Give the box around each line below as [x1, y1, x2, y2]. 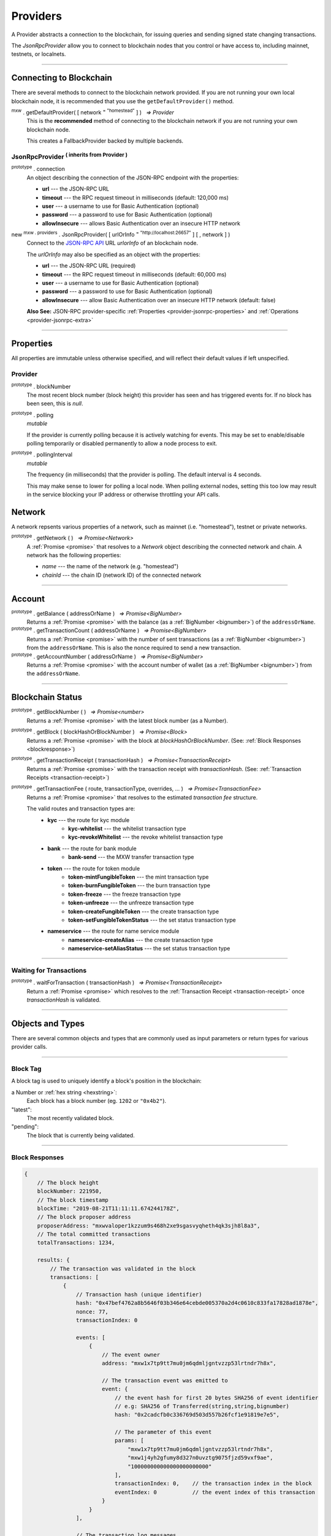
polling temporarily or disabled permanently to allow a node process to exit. [26, 439, 218, 447]
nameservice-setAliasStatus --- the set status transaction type [68, 945, 230, 952]
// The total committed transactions [37, 1231, 151, 1238]
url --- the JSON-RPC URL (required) [42, 262, 136, 270]
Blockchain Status [11, 692, 83, 703]
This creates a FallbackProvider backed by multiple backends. [26, 137, 184, 144]
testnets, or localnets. [11, 50, 66, 58]
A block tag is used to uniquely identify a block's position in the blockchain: [11, 1077, 202, 1084]
